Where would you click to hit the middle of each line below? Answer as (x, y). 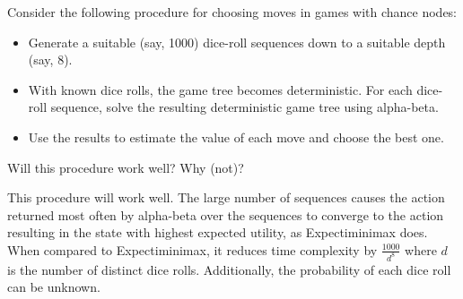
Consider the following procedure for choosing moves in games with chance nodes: (232, 12)
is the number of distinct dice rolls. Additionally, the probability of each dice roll (229, 269)
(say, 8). (50, 60)
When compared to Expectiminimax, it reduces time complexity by (192, 249)
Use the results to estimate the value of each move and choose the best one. (236, 137)
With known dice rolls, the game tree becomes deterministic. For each (220, 89)
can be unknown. (54, 287)
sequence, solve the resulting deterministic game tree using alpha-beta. (245, 107)
